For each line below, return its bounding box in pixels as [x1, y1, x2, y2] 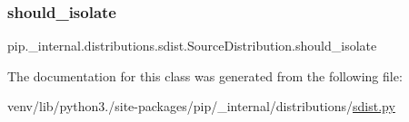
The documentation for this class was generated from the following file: [7, 66, 403, 85]
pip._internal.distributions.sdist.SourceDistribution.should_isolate [7, 36, 377, 55]
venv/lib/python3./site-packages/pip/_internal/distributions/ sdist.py [7, 97, 395, 116]
